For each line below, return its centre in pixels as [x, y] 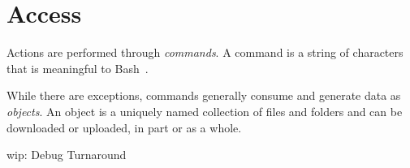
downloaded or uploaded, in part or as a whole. [124, 127]
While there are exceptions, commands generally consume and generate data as [204, 95]
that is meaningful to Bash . [78, 68]
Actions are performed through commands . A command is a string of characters [205, 52]
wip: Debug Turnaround [67, 155]
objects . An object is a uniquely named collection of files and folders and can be [205, 111]
